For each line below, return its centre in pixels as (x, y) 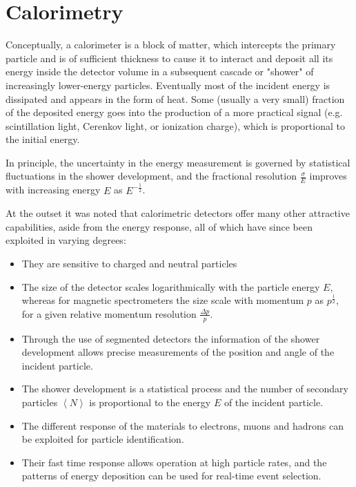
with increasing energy (53, 190)
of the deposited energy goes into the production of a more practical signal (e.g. (174, 112)
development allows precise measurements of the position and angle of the (178, 352)
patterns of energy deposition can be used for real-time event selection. (171, 476)
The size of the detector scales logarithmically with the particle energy (171, 286)
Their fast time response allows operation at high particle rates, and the (174, 462)
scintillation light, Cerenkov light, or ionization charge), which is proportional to (175, 125)
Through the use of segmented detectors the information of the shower (171, 338)
